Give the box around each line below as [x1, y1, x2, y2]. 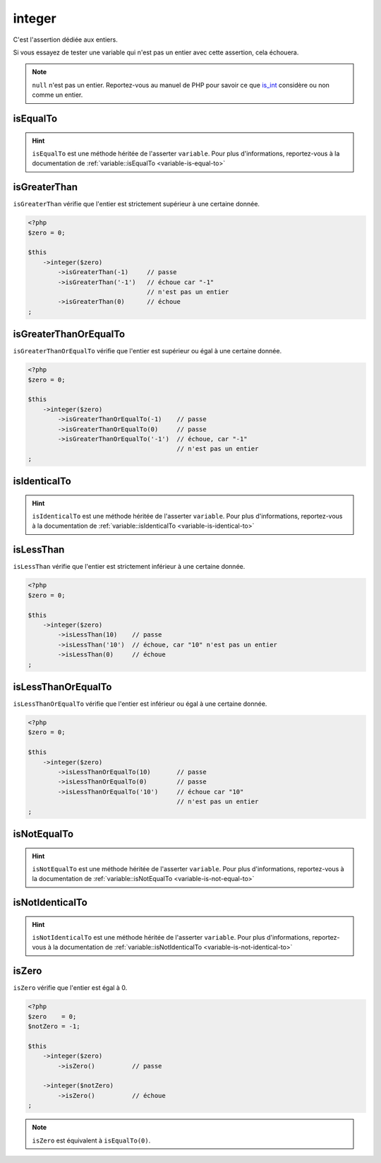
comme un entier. [32, 90, 83, 99]
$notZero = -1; [28, 1022, 80, 1031]
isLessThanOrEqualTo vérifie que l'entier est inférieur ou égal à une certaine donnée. [13, 699, 267, 708]
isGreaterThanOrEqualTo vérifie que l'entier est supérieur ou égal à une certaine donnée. [13, 347, 282, 355]
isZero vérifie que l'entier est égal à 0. [13, 984, 128, 992]
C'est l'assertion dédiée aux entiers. [13, 35, 118, 44]
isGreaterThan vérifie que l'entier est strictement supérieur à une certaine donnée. [13, 200, 260, 208]
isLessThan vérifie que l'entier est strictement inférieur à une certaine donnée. [13, 562, 246, 571]
